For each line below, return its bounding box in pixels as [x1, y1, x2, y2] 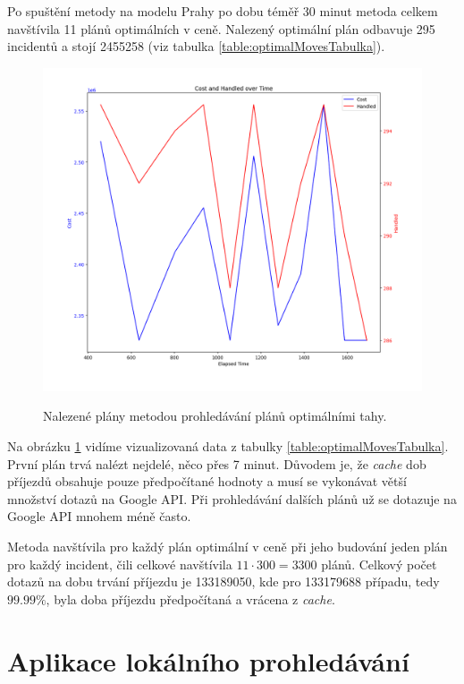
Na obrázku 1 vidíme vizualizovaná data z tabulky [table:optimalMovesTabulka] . [7, 437, 449, 456]
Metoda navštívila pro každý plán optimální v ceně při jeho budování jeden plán [7, 537, 448, 555]
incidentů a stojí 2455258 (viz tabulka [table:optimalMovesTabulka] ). [7, 37, 385, 56]
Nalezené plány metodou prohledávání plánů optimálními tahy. [43, 406, 387, 425]
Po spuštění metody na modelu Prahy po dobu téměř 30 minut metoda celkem [7, 2, 438, 20]
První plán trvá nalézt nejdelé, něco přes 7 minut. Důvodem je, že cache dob [7, 454, 426, 473]
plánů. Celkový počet [321, 554, 437, 573]
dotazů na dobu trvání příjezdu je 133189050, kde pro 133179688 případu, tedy [7, 572, 440, 591]
